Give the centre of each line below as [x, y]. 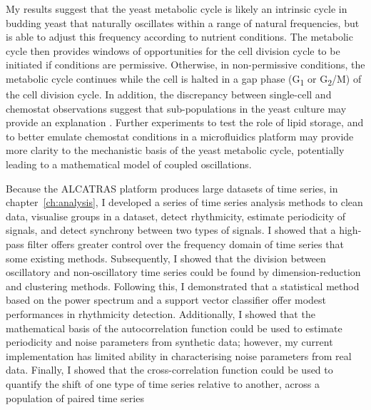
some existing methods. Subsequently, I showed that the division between [166, 258]
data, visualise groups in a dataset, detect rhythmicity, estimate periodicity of [176, 216]
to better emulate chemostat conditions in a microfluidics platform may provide [180, 136]
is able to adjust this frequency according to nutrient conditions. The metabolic [179, 37]
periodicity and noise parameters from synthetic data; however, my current [169, 342]
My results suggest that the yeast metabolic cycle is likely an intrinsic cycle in [177, 9]
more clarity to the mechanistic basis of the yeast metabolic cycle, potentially [175, 150]
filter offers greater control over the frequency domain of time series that [185, 244]
